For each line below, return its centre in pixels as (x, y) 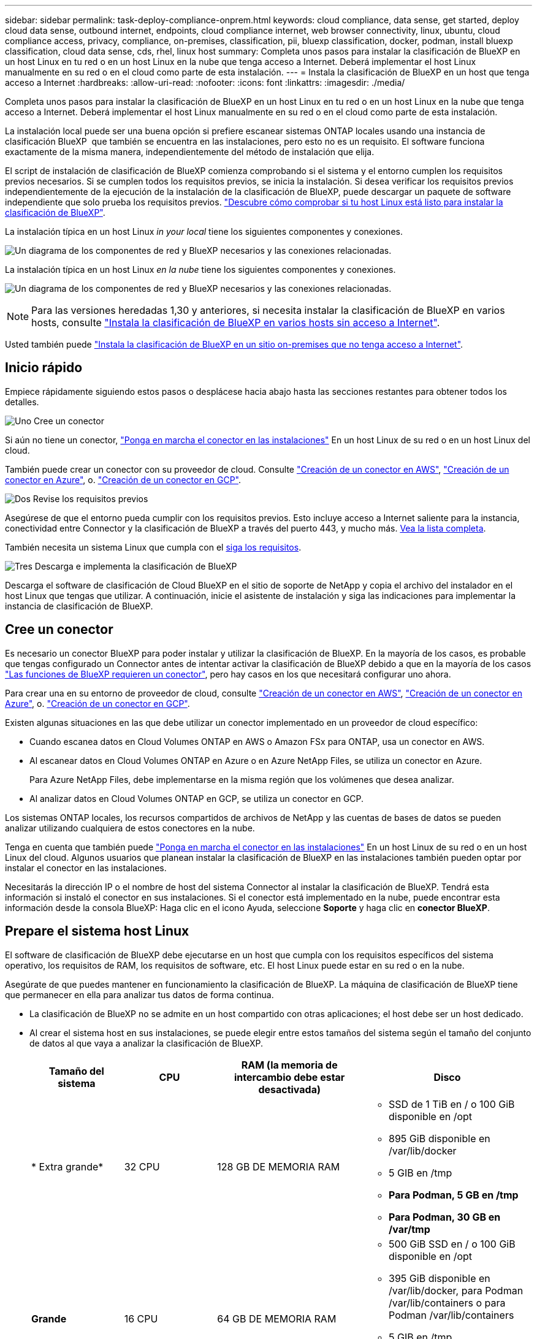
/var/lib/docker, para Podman (456, 1290)
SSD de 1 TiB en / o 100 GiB (452, 1104)
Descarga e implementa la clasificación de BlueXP (136, 566)
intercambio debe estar (289, 1077)
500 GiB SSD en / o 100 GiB (452, 1244)
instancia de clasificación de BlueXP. (79, 606)
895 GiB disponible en (440, 1138)
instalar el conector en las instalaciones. (86, 868)
